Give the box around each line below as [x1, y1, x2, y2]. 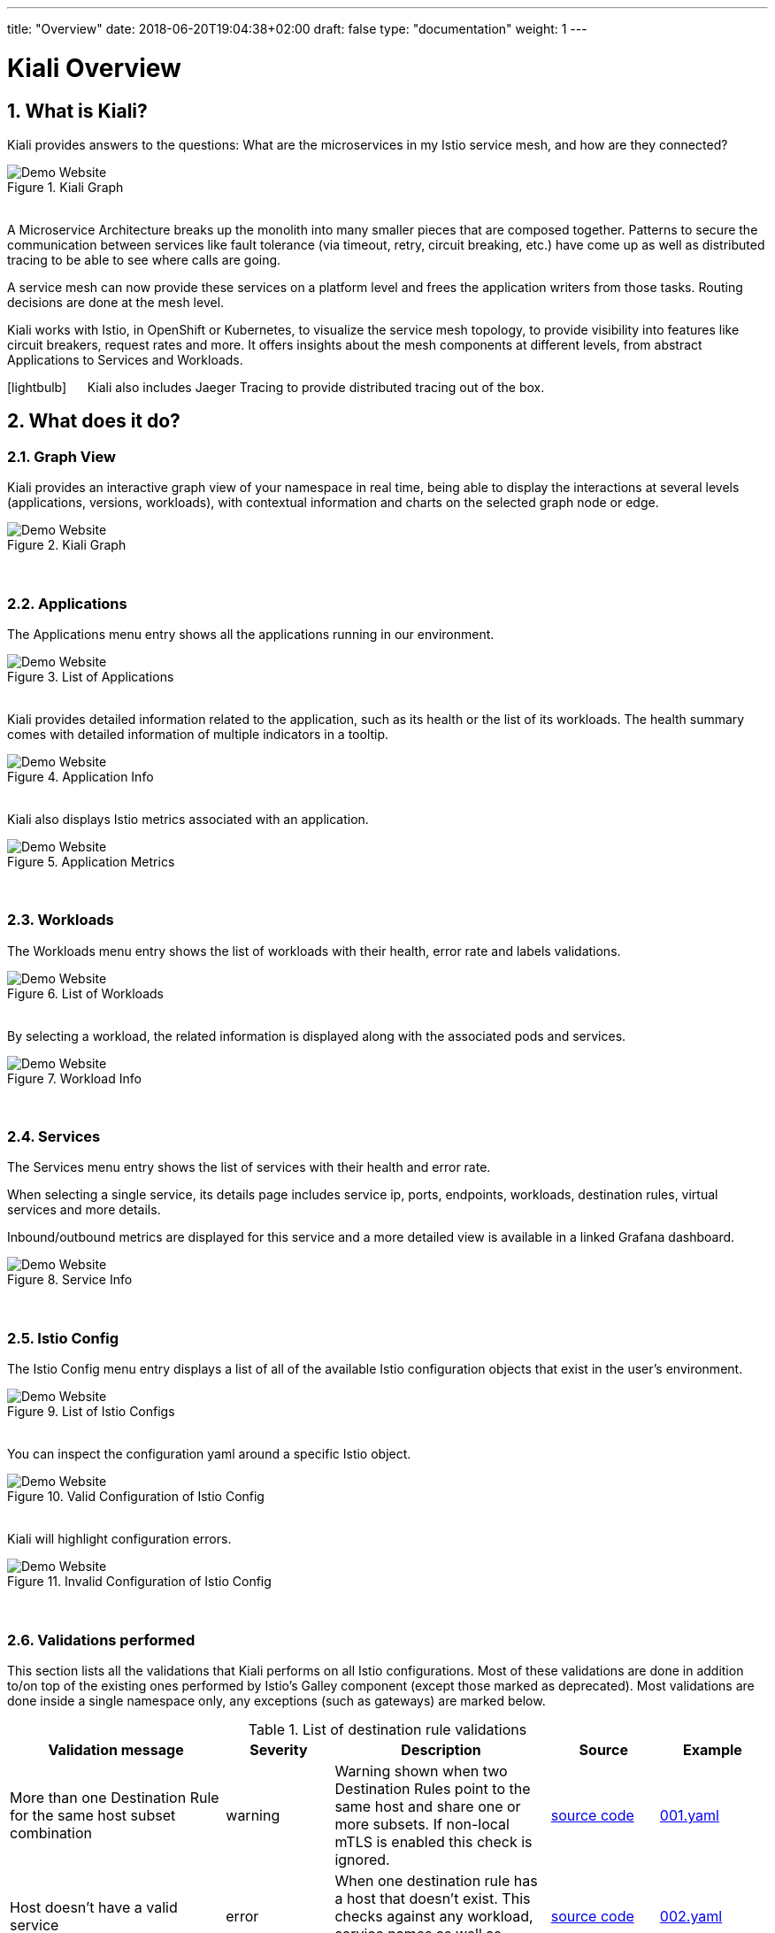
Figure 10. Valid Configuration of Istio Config [7, 1489, 265, 1505]
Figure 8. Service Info [7, 1272, 133, 1288]
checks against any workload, [334, 1906, 533, 1925]
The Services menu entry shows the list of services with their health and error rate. [7, 1159, 491, 1175]
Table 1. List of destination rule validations [248, 1720, 527, 1738]
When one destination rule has [334, 1871, 538, 1890]
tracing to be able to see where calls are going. [7, 251, 281, 267]
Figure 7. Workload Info [7, 1070, 142, 1086]
